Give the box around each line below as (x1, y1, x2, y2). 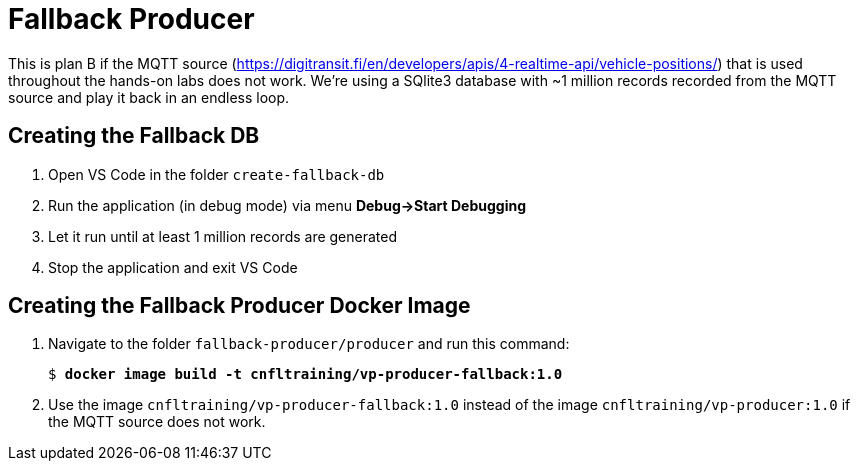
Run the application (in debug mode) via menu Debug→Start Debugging (48, 196, 527, 214)
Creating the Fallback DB (8, 123, 260, 149)
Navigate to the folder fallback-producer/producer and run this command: (48, 335, 570, 353)
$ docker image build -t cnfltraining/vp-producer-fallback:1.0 (48, 366, 563, 383)
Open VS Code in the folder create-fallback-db (48, 165, 385, 183)
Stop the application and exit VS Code (48, 258, 298, 276)
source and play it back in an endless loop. (8, 88, 290, 106)
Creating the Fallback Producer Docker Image (8, 293, 471, 319)
